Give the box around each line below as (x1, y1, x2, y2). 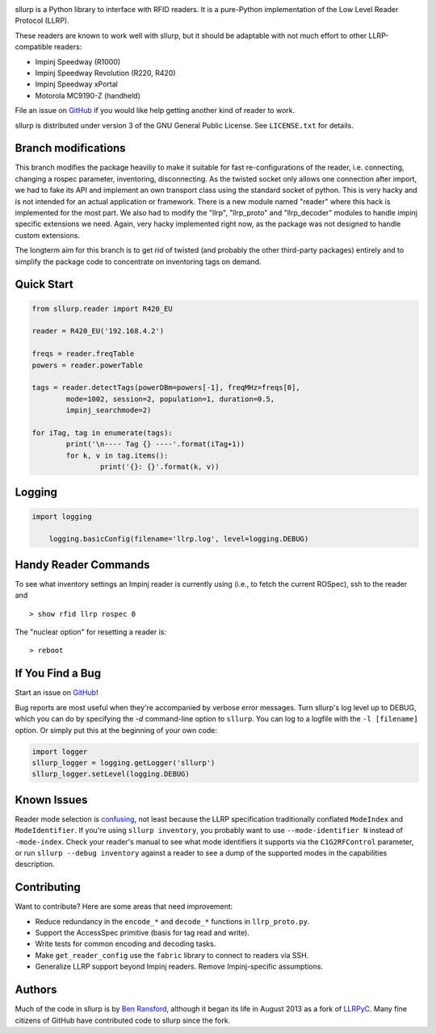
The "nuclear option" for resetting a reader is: (15, 627, 167, 637)
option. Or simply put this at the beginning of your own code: (15, 725, 218, 735)
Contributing (15, 881, 81, 894)
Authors (15, 983, 57, 997)
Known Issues (15, 793, 88, 806)
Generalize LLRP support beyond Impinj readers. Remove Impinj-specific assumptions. (35, 961, 323, 972)
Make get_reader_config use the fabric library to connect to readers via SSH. (35, 950, 309, 960)
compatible (15, 42, 52, 52)
